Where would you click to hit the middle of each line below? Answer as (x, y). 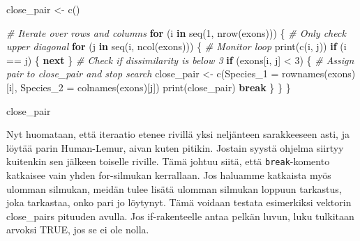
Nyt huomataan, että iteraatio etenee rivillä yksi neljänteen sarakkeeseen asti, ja (178, 134)
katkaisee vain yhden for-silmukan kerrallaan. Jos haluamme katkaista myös (169, 175)
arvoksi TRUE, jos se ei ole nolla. (78, 230)
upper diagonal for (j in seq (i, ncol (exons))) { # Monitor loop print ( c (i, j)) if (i (177, 46)
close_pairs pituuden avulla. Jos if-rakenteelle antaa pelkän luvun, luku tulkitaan (180, 216)
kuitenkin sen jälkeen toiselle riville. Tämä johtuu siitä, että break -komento (168, 161)
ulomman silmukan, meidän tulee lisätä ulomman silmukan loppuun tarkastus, (174, 188)
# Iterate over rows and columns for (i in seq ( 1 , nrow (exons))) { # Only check (176, 32)
